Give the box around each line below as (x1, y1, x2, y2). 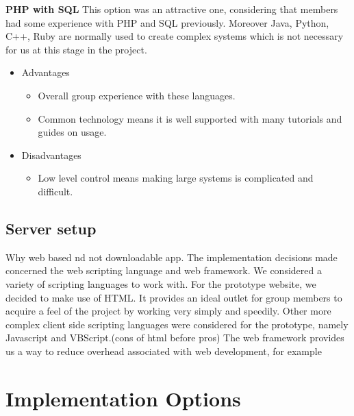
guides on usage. (38, 125, 107, 139)
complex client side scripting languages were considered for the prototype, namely (5, 317, 349, 331)
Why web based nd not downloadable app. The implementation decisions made (5, 249, 338, 264)
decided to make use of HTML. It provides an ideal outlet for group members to (5, 290, 342, 304)
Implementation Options (5, 384, 241, 412)
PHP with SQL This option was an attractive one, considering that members (5, 2, 338, 16)
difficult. (38, 184, 73, 198)
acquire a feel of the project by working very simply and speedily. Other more (5, 304, 331, 318)
